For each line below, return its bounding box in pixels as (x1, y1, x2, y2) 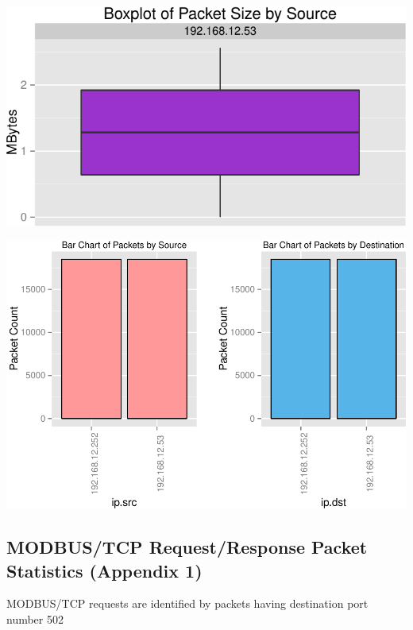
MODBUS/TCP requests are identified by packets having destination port (6, 595, 369, 612)
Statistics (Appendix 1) (6, 558, 203, 582)
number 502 (6, 610, 64, 627)
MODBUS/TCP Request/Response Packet (6, 535, 368, 559)
